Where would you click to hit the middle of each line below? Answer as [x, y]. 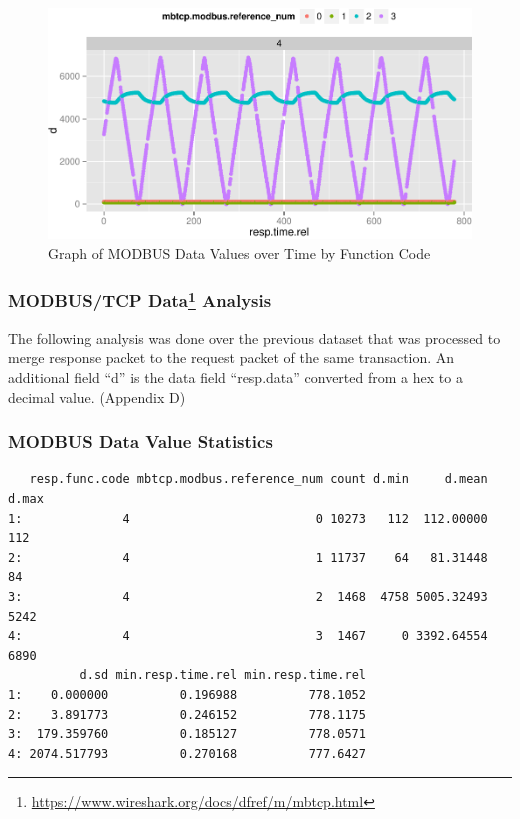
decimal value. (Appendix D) [97, 396]
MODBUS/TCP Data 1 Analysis [140, 299]
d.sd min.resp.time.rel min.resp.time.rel [222, 675]
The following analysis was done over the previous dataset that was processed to [254, 337]
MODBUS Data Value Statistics [140, 441]
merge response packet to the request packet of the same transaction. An [231, 357]
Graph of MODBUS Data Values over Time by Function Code [239, 252]
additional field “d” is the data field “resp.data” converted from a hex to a [235, 377]
